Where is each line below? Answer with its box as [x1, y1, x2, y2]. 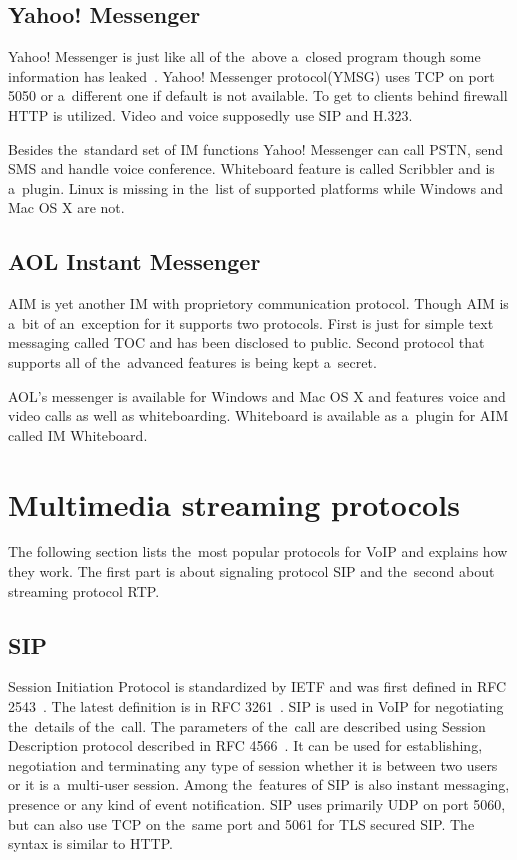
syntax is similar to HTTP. [8, 833, 173, 854]
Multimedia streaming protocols [8, 483, 460, 524]
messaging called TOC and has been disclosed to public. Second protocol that [8, 332, 485, 353]
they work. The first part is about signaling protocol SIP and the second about [8, 561, 495, 582]
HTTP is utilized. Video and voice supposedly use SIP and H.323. [8, 104, 413, 125]
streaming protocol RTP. [8, 580, 160, 601]
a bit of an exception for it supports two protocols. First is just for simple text [8, 312, 494, 333]
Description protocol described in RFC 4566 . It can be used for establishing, [8, 735, 483, 756]
